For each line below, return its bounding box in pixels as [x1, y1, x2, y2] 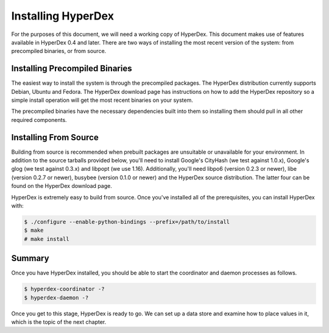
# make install [24, 235, 69, 242]
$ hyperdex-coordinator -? [24, 285, 105, 293]
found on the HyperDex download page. [11, 182, 112, 190]
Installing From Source [11, 132, 99, 143]
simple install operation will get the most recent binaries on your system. [11, 96, 193, 104]
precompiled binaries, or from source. [11, 48, 107, 55]
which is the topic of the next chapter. [11, 318, 107, 326]
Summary [11, 253, 49, 263]
